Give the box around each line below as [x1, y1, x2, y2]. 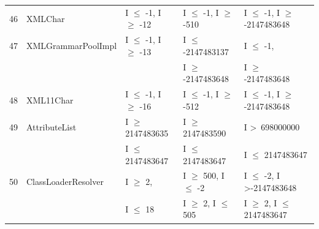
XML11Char [26, 93, 74, 106]
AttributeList [26, 121, 77, 133]
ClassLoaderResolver [26, 175, 104, 188]
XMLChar [26, 12, 65, 24]
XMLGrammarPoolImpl [26, 39, 117, 51]
